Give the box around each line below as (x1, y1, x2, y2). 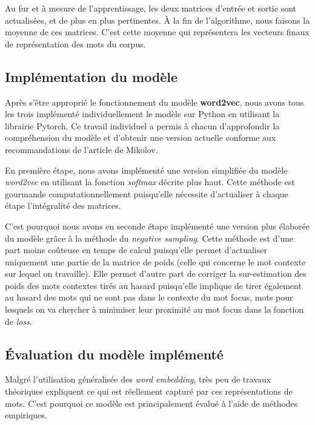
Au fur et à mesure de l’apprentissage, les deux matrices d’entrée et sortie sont (5, 2, 296, 14)
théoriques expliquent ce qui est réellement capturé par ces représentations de (5, 385, 293, 398)
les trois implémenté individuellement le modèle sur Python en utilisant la (5, 107, 280, 120)
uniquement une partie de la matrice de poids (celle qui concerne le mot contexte (5, 255, 306, 268)
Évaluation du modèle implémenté (5, 344, 224, 363)
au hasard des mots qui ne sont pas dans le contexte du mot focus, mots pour (5, 291, 293, 304)
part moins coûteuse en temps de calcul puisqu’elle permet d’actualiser (5, 243, 267, 256)
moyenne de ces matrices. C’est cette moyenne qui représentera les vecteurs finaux (5, 25, 310, 38)
